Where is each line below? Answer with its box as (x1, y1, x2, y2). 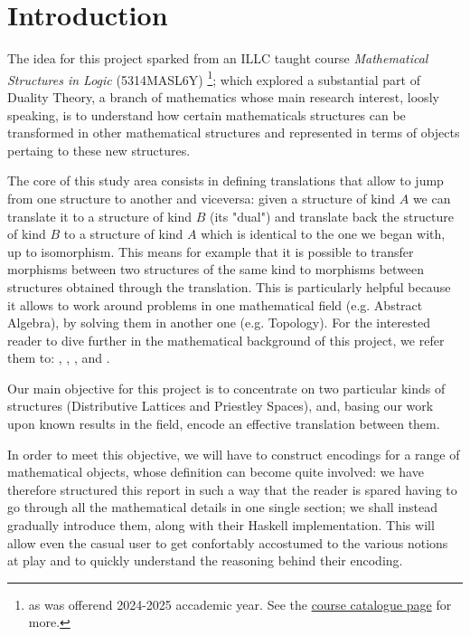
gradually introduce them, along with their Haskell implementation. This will (7, 516, 435, 535)
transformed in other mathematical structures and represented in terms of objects (7, 123, 460, 142)
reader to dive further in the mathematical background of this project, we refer (7, 330, 445, 349)
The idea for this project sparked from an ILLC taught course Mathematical (7, 49, 428, 68)
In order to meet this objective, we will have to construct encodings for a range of (7, 444, 460, 463)
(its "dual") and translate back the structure (210, 206, 454, 225)
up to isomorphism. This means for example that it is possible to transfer (7, 242, 414, 261)
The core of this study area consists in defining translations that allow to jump (7, 171, 444, 190)
